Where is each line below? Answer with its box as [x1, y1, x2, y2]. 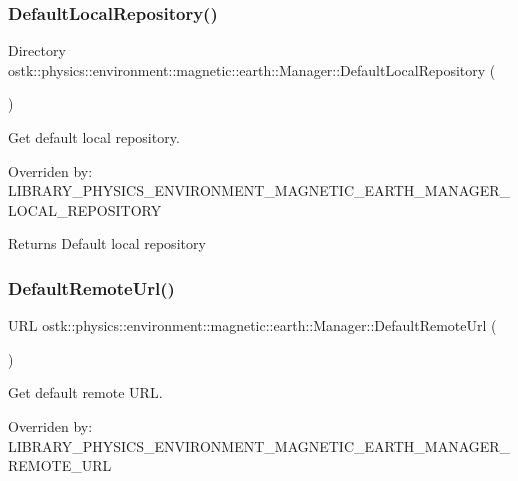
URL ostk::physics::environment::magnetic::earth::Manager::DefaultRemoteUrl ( [8, 315, 497, 336]
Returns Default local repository [8, 233, 206, 254]
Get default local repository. [8, 127, 180, 147]
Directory [8, 40, 66, 61]
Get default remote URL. [8, 382, 163, 403]
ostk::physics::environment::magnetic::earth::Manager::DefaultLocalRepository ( [8, 59, 496, 80]
